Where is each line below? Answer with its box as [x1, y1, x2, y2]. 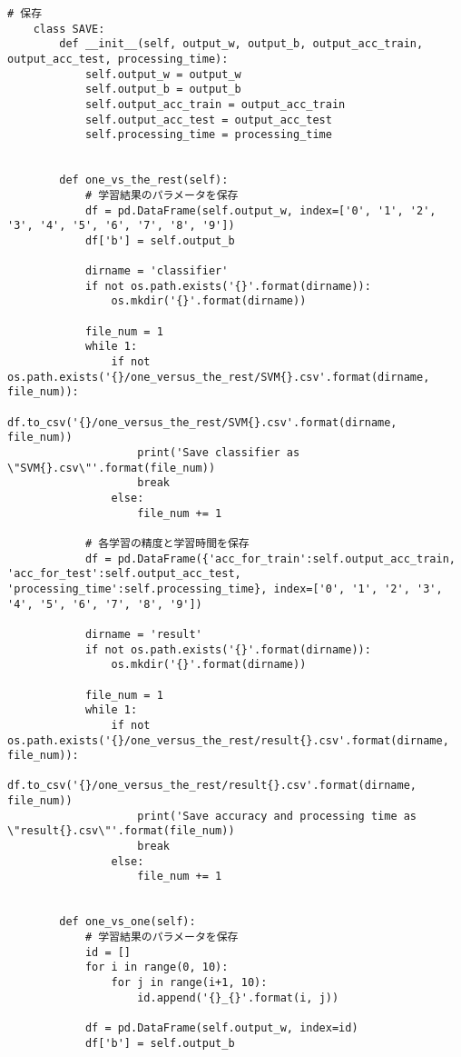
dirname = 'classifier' [84, 264, 229, 278]
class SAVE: [33, 22, 105, 35]
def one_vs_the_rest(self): [59, 174, 229, 187]
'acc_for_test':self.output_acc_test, [7, 567, 241, 581]
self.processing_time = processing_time [84, 128, 332, 142]
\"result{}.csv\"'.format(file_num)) [7, 824, 235, 838]
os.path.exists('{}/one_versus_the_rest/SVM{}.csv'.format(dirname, [7, 370, 430, 384]
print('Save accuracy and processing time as [137, 809, 417, 823]
